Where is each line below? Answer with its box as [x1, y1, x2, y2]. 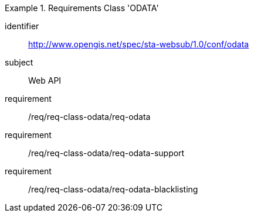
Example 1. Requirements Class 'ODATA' [5, 3, 159, 13]
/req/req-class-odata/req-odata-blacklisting [28, 184, 198, 194]
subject [5, 57, 33, 67]
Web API [28, 75, 62, 85]
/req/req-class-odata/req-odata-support [28, 148, 185, 158]
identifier [5, 21, 39, 31]
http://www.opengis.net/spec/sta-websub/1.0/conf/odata [28, 39, 249, 49]
